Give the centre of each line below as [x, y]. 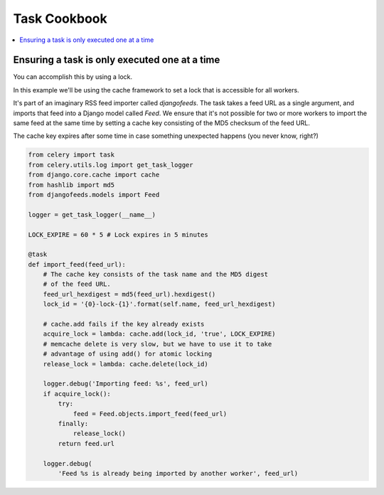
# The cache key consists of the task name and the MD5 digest [156, 275]
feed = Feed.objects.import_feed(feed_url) [150, 414]
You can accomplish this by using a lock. [73, 77]
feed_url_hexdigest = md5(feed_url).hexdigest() [129, 294]
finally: [73, 424]
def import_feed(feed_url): [77, 264]
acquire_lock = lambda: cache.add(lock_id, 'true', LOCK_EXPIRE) [159, 334]
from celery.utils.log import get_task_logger [111, 165]
